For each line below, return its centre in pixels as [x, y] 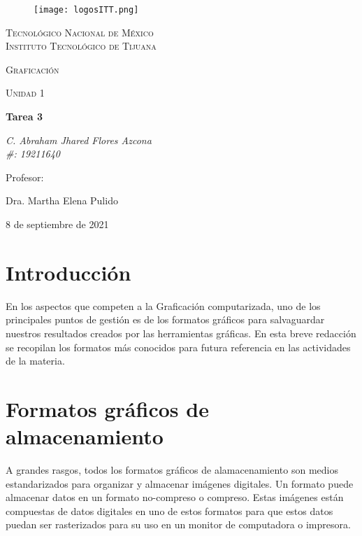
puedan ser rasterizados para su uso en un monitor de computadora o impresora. [178, 524]
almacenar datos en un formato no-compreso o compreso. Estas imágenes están [175, 497]
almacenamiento [85, 436]
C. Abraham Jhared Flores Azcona [79, 140]
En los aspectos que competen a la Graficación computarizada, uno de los [163, 305]
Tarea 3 [24, 117]
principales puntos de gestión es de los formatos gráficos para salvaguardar [165, 319]
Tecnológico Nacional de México [80, 32]
